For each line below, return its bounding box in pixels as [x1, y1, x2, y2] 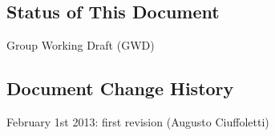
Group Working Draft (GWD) [6, 37, 155, 54]
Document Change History [6, 76, 234, 101]
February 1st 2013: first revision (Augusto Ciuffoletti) [6, 114, 269, 130]
